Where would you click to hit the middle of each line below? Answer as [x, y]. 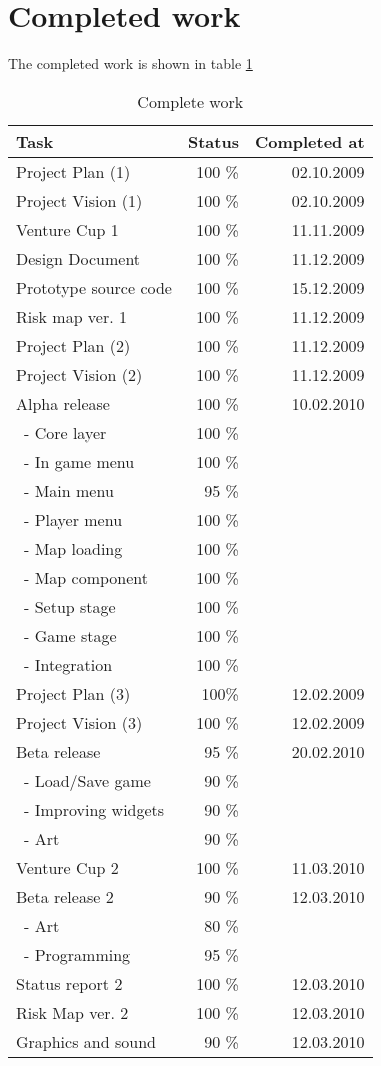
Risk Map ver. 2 [72, 1012]
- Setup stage [70, 606]
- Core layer [65, 432]
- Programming [77, 954]
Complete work [190, 101]
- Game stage [70, 635]
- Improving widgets [94, 809]
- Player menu [73, 519]
